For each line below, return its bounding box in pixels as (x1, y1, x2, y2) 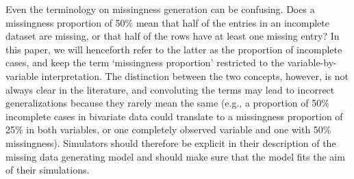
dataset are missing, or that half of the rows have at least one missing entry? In (5, 29, 340, 43)
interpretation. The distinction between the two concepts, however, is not (41, 68, 349, 83)
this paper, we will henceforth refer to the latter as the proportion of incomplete (5, 42, 342, 56)
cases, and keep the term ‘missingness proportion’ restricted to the (5, 55, 285, 70)
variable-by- (287, 55, 337, 70)
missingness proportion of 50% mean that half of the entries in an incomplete (5, 15, 330, 29)
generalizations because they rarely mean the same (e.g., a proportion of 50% (5, 96, 329, 110)
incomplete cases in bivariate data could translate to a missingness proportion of (5, 109, 343, 123)
